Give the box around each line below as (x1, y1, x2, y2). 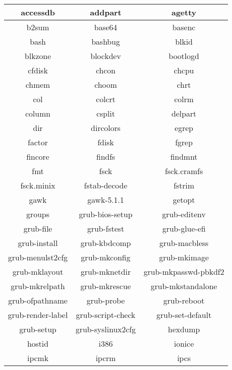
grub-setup (19, 323, 57, 335)
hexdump (168, 323, 200, 335)
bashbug (91, 36, 120, 47)
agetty (171, 6, 197, 18)
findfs (96, 151, 116, 162)
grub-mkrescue (80, 280, 131, 292)
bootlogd (169, 50, 199, 62)
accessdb (20, 6, 55, 18)
